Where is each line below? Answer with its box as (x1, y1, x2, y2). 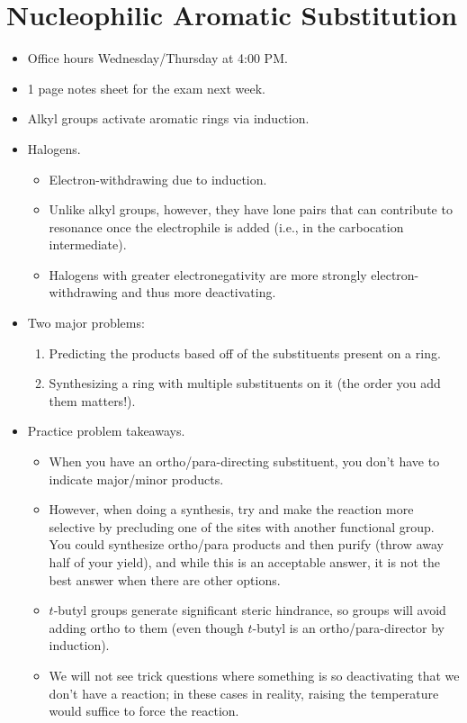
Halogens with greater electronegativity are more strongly (49, 265, 367, 284)
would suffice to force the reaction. (49, 701, 239, 720)
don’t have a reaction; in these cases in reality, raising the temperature (49, 683, 439, 702)
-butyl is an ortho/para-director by (252, 618, 445, 637)
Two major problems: (27, 313, 145, 332)
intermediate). (49, 235, 127, 254)
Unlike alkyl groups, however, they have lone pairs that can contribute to (49, 200, 453, 219)
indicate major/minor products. (49, 469, 224, 488)
